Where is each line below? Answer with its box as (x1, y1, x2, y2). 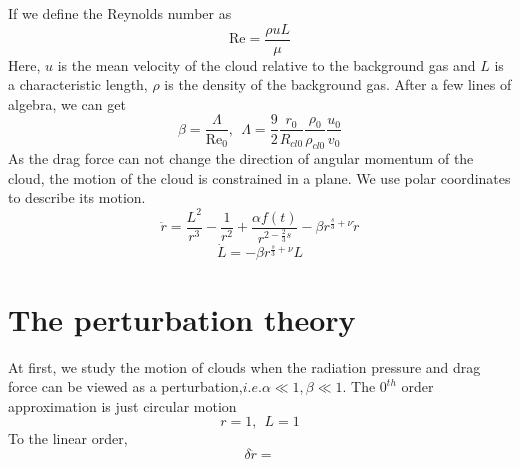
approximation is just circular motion (8, 395, 237, 416)
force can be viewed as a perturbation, (8, 376, 243, 397)
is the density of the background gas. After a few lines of (164, 74, 512, 95)
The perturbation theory (8, 298, 356, 339)
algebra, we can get (8, 93, 126, 114)
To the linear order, (8, 428, 128, 449)
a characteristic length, (8, 74, 148, 95)
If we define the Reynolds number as (8, 3, 232, 23)
